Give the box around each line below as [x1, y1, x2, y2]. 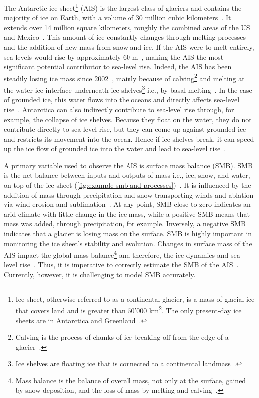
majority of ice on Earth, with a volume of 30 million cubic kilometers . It [4, 12, 231, 23]
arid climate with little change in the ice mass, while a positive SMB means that [4, 208, 250, 219]
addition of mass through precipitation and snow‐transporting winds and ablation [4, 189, 254, 199]
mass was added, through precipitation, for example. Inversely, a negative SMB [4, 218, 246, 229]
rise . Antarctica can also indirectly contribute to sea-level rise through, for [4, 104, 234, 114]
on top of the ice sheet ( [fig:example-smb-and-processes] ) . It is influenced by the [4, 180, 251, 190]
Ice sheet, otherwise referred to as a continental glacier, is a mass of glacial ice [15, 293, 255, 304]
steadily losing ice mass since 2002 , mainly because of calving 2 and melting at [4, 71, 245, 83]
